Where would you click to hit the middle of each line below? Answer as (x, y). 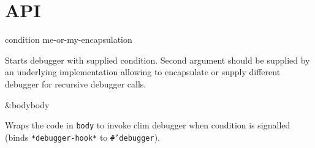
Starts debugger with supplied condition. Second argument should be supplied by (157, 60)
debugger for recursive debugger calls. (76, 83)
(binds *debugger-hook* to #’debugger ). (82, 137)
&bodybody (27, 104)
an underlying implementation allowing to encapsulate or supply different (143, 72)
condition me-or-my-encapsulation (69, 39)
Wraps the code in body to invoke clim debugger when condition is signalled (148, 125)
